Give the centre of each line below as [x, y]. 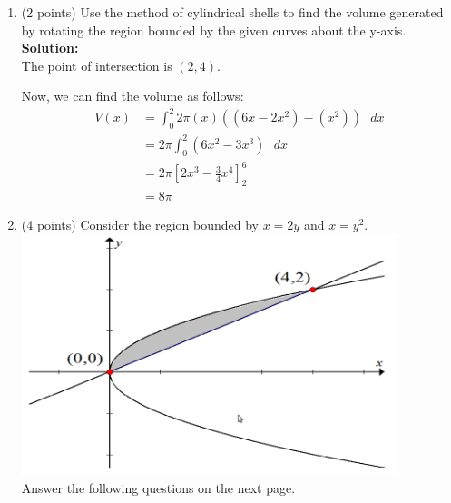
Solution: [50, 48]
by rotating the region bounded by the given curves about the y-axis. [214, 30]
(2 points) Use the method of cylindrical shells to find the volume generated [232, 12]
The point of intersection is [97, 65]
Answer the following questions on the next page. [158, 487]
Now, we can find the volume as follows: [132, 96]
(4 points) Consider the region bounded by [140, 224]
